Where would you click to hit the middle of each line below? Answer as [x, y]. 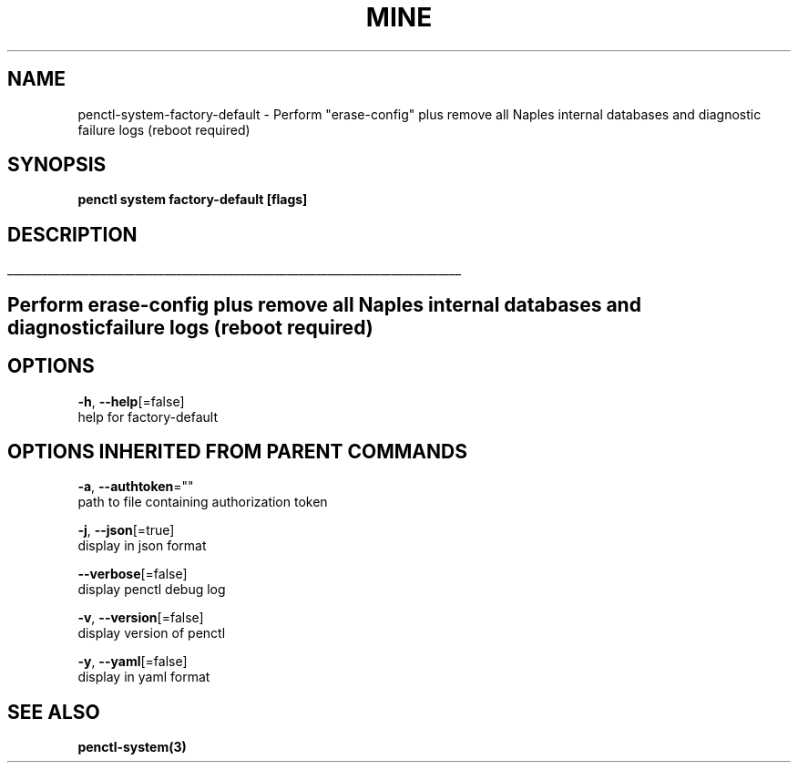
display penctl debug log [152, 590]
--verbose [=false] [133, 574]
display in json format [142, 546]
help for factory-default [148, 416]
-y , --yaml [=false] [133, 662]
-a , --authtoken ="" [136, 487]
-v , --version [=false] [141, 618]
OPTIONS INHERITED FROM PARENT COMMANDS [237, 451]
